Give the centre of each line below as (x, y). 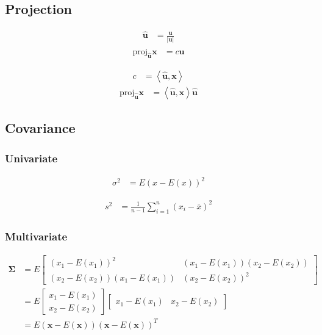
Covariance (40, 128)
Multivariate (36, 236)
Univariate (31, 158)
